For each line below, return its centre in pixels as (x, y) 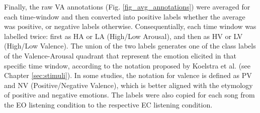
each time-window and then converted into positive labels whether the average (125, 16)
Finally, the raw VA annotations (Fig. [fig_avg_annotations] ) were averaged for (127, 6)
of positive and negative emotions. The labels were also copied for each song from (129, 95)
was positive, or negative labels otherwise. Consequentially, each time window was (130, 26)
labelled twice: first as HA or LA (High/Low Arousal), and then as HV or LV (123, 36)
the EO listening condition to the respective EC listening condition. (108, 104)
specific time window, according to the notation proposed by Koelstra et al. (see (127, 65)
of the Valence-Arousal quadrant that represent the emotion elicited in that (120, 55)
